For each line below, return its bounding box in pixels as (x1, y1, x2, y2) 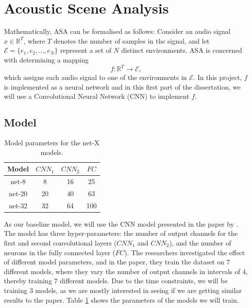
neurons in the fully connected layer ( (4, 247, 116, 257)
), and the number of (169, 237, 232, 247)
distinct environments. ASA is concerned (121, 45, 242, 55)
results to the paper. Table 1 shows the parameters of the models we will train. (4, 294, 239, 305)
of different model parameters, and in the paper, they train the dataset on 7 (4, 257, 230, 267)
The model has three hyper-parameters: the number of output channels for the (4, 228, 238, 238)
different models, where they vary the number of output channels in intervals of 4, (4, 266, 248, 276)
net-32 (9, 200, 28, 210)
